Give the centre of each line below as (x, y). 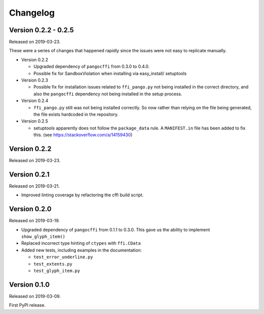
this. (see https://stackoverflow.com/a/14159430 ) (83, 135)
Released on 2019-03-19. (34, 221)
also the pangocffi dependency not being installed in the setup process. (108, 94)
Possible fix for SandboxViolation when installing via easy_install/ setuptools (110, 73)
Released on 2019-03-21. (34, 186)
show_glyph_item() (43, 237)
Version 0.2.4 (35, 101)
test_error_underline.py (63, 257)
